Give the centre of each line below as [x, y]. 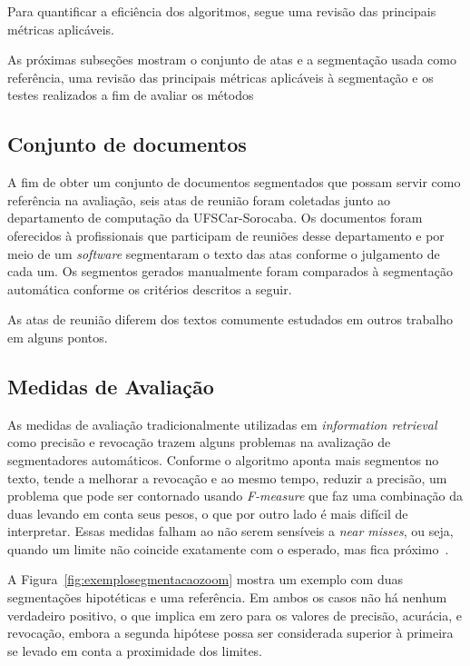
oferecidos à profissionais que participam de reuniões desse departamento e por [226, 235]
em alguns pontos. [58, 337]
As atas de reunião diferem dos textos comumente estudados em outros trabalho [230, 319]
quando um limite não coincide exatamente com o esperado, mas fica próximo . [228, 548]
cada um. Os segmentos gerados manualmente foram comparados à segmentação [230, 271]
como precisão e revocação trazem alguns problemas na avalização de [199, 442]
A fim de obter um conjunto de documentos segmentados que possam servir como [234, 182]
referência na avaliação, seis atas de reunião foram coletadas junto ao [199, 199]
